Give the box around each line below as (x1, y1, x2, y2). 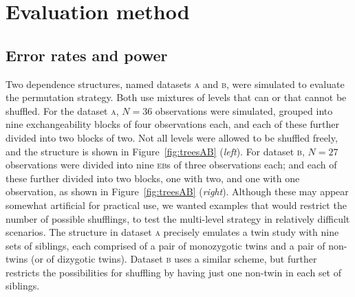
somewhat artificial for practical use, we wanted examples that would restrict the (6, 197, 347, 212)
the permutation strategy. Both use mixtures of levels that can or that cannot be (6, 90, 347, 104)
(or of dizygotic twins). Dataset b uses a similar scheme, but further (31, 252, 317, 266)
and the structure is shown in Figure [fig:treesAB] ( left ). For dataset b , (6, 144, 305, 158)
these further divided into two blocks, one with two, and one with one (6, 170, 300, 185)
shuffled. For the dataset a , (6, 103, 119, 118)
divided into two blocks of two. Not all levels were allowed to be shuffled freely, (6, 130, 338, 144)
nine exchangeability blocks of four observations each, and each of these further (6, 117, 340, 131)
